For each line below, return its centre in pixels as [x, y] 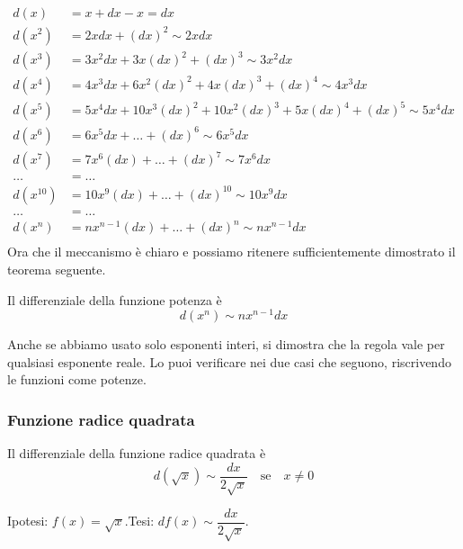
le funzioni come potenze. [77, 379]
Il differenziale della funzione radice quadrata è [137, 453]
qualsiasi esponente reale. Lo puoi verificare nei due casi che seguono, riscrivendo [229, 361]
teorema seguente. [57, 269]
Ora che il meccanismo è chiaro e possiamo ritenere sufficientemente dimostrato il [231, 252]
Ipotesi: [28, 521]
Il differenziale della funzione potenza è [115, 299]
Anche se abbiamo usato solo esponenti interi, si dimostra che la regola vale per [226, 344]
